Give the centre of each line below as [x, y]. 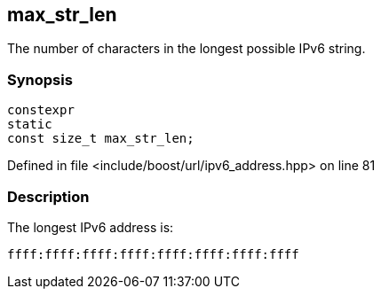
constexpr [41, 110]
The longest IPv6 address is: [91, 227]
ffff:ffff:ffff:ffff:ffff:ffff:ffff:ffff [153, 254]
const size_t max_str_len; [101, 139]
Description [48, 196]
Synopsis [40, 79]
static [30, 125]
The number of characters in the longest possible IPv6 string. [187, 49]
